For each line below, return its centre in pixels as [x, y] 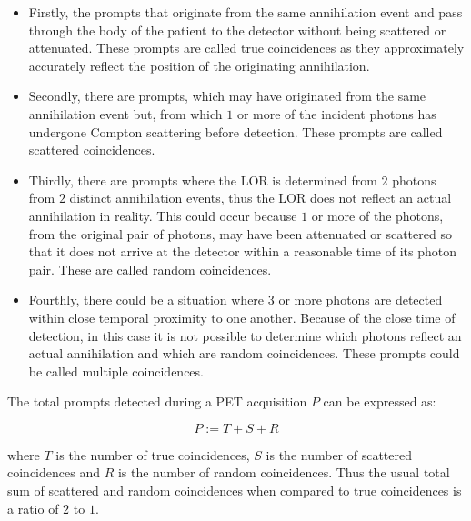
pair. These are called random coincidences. [150, 269]
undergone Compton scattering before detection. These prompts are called [235, 131]
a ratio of [33, 508]
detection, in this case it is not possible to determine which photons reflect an [245, 335]
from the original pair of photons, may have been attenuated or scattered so [240, 233]
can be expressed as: [380, 401]
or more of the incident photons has [336, 113]
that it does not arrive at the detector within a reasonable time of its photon [242, 251]
